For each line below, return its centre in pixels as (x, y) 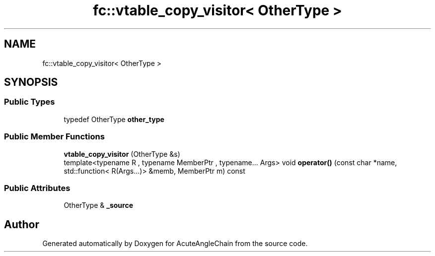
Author (22, 224)
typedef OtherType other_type (114, 119)
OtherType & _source (98, 205)
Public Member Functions (54, 137)
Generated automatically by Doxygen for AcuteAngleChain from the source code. (175, 244)
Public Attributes (37, 188)
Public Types (30, 102)
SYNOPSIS (31, 82)
